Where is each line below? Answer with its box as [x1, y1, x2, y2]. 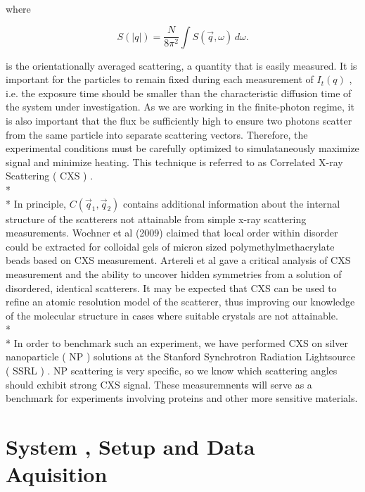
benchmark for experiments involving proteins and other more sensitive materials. [6, 391, 358, 405]
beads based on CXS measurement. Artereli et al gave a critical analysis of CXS [6, 253, 351, 267]
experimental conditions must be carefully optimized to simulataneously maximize [6, 141, 359, 156]
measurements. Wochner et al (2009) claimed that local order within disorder [6, 225, 338, 240]
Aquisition [6, 460, 108, 488]
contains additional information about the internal [122, 196, 340, 210]
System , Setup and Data [6, 432, 255, 461]
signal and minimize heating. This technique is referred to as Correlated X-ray [6, 154, 343, 169]
